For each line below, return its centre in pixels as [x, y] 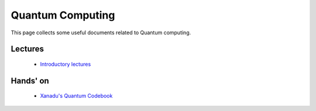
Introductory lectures [66, 64]
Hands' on [30, 80]
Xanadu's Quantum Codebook [76, 96]
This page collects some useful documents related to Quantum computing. [101, 33]
